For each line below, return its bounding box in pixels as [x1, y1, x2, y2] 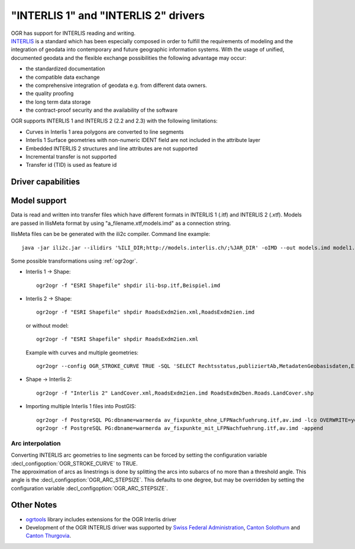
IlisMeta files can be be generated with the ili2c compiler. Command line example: [11, 231, 211, 238]
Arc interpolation [11, 439, 61, 447]
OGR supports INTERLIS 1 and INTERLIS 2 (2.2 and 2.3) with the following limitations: [11, 117, 218, 124]
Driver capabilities [11, 177, 80, 187]
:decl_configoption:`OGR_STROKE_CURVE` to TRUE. [11, 460, 138, 467]
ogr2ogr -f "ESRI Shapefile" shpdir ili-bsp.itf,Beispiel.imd [36, 282, 221, 289]
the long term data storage [25, 98, 91, 105]
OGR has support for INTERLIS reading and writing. [11, 30, 136, 37]
